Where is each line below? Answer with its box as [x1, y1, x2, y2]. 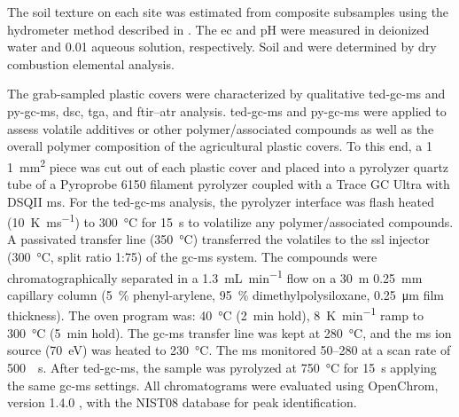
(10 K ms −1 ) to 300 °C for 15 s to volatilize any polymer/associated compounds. [7, 210, 454, 231]
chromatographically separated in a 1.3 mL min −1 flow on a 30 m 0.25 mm [7, 265, 423, 287]
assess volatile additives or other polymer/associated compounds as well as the [7, 119, 434, 138]
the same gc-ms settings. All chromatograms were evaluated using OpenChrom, [7, 375, 439, 394]
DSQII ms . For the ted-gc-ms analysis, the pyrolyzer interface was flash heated [7, 192, 435, 210]
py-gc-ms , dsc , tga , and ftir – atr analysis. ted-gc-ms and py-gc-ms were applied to [7, 101, 447, 120]
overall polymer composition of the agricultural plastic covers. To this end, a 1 [7, 137, 433, 155]
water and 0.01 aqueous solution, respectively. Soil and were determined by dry [7, 37, 437, 56]
